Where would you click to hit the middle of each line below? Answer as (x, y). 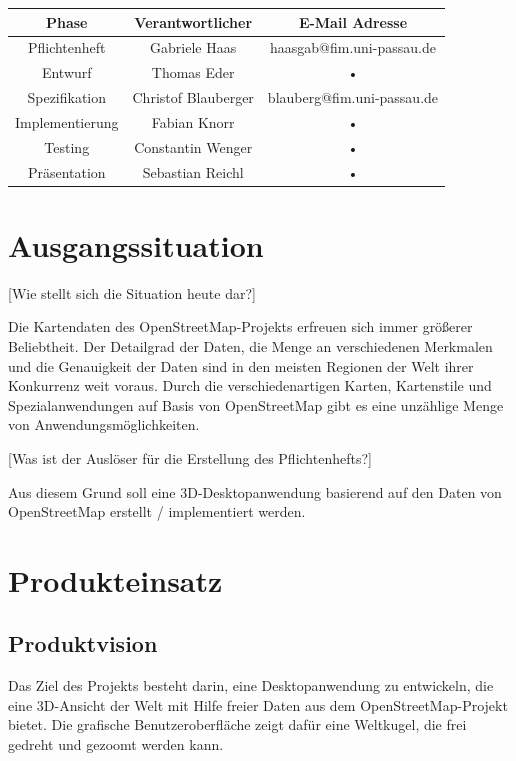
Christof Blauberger (193, 97)
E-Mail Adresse (353, 21)
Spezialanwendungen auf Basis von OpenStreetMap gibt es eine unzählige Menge (256, 404)
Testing (67, 146)
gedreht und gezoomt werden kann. (116, 744)
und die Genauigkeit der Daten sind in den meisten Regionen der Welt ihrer (241, 365)
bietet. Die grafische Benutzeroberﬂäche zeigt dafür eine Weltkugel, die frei (237, 724)
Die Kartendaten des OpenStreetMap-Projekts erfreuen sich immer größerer (240, 326)
